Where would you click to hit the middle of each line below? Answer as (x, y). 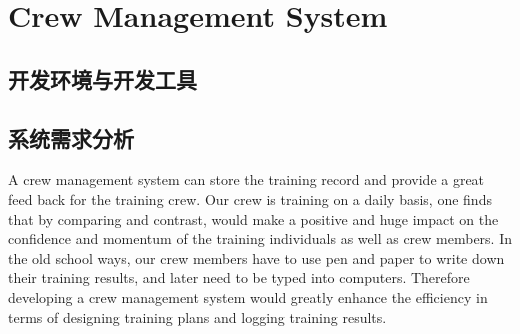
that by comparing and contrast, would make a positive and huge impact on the (253, 218)
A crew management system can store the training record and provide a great (246, 179)
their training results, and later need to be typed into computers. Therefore (239, 277)
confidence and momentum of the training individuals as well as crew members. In (260, 238)
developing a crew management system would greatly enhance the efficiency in (248, 296)
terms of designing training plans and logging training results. (197, 316)
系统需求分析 (71, 137)
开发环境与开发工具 (102, 78)
